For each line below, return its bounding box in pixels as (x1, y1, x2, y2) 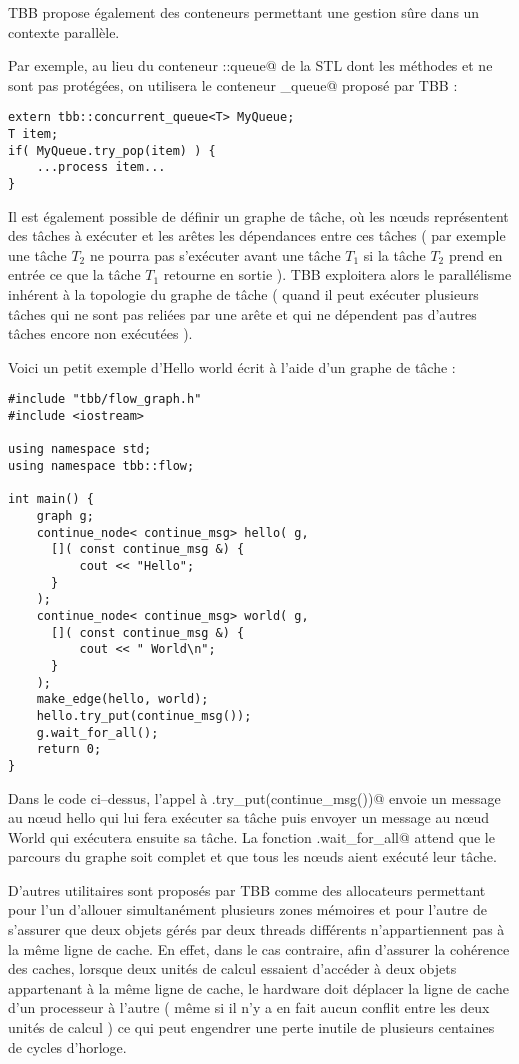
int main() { (8, 492, 94, 507)
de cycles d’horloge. (8, 1036, 127, 1057)
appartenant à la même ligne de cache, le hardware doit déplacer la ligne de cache (8, 977, 509, 998)
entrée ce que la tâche (8, 264, 141, 285)
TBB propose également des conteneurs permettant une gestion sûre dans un (8, 2, 480, 22)
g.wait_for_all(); (36, 725, 159, 740)
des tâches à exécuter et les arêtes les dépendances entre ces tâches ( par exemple (8, 225, 506, 246)
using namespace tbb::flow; (8, 459, 195, 474)
